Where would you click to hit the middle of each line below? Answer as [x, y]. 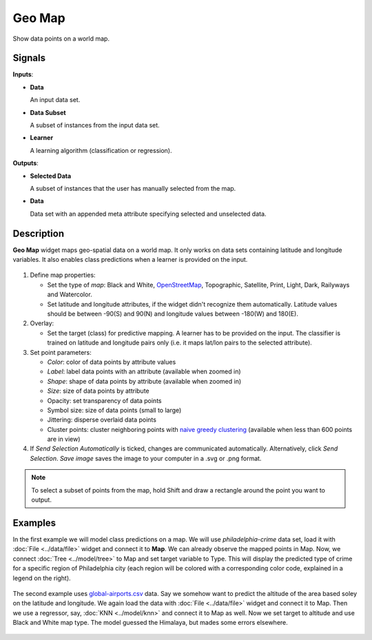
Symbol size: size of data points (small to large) [114, 410]
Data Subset [48, 112]
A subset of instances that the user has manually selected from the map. [133, 188]
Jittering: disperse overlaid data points [102, 420]
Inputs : [23, 74]
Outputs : [26, 163]
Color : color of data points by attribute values [112, 362]
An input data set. [55, 100]
